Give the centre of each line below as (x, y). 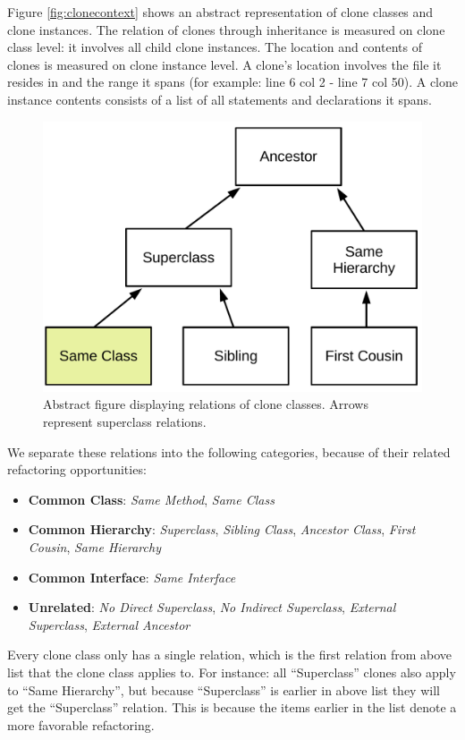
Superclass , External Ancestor (109, 624)
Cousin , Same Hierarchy (94, 546)
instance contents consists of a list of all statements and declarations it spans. (220, 99)
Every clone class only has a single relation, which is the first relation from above (230, 655)
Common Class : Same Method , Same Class (151, 499)
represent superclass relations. (125, 422)
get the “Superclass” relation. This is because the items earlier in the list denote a (232, 707)
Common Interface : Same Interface (132, 577)
